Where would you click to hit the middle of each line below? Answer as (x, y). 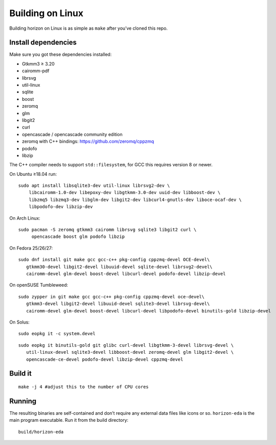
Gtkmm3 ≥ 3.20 (38, 63)
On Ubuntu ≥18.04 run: (33, 174)
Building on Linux (46, 13)
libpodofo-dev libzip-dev (61, 207)
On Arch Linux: (25, 218)
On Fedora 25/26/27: (31, 248)
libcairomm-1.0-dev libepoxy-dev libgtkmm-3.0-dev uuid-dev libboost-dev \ (124, 193)
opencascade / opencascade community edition (72, 134)
